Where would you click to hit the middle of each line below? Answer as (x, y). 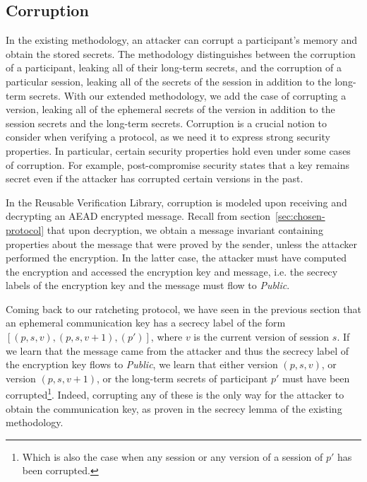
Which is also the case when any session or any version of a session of (173, 456)
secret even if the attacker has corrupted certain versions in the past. (155, 178)
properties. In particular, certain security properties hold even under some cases (178, 150)
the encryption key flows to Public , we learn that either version (142, 364)
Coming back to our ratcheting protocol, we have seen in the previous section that (183, 308)
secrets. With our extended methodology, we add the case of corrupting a (188, 95)
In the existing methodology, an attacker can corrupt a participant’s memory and (182, 40)
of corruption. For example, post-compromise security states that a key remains (178, 164)
